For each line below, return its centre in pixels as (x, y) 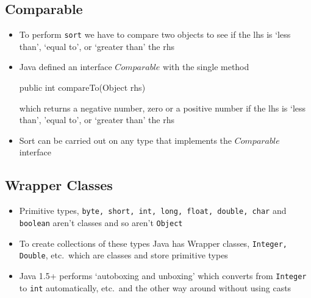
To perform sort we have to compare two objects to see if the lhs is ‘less (155, 34)
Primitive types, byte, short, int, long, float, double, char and (153, 211)
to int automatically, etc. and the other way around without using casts (155, 287)
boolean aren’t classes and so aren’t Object (101, 222)
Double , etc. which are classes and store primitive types (123, 255)
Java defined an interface (66, 67)
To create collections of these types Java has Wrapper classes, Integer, (153, 243)
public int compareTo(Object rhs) (82, 87)
